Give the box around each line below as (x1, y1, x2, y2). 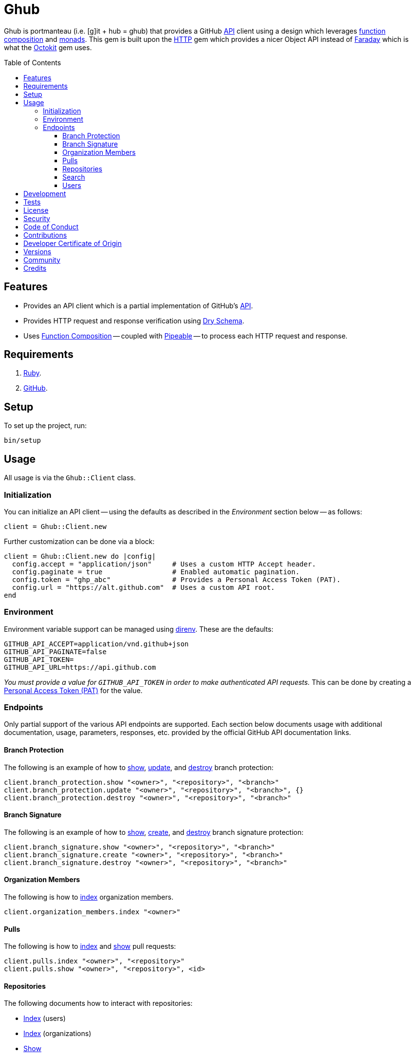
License (23, 206, 49, 214)
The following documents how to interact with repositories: (4, 999, 193, 1008)
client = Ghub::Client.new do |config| (4, 552, 156, 560)
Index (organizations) (23, 1029, 92, 1038)
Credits (23, 264, 47, 272)
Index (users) (23, 1014, 66, 1023)
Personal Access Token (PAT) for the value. (4, 686, 143, 695)
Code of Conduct (23, 222, 79, 231)
